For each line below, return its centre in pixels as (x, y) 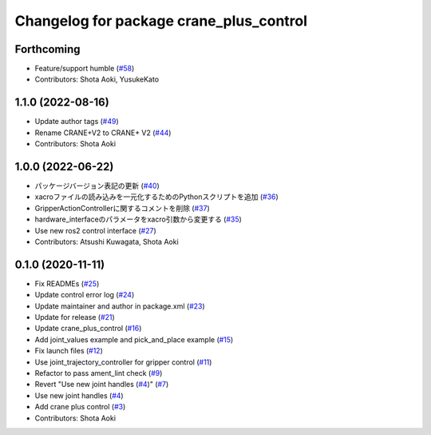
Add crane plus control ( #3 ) (80, 407)
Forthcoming (47, 49)
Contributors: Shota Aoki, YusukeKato (97, 79)
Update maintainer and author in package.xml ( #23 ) (120, 306)
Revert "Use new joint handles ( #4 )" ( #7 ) (102, 385)
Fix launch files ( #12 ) (69, 351)
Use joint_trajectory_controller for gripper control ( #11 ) (123, 362)
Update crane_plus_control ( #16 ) (88, 329)
